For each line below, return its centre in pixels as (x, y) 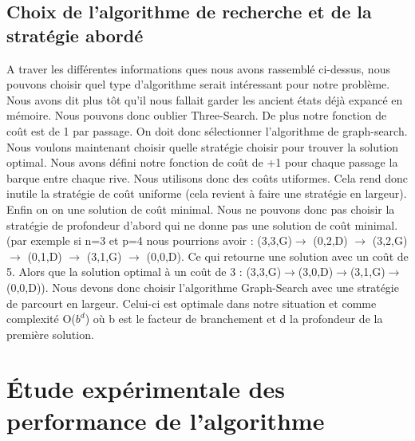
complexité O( (41, 319)
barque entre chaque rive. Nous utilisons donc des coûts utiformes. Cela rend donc (207, 177)
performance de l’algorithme (166, 420)
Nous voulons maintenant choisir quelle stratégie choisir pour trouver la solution (203, 146)
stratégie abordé (75, 35)
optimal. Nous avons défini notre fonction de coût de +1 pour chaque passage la (202, 162)
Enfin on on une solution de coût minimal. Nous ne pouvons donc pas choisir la (201, 209)
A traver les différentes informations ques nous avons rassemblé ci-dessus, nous (198, 68)
